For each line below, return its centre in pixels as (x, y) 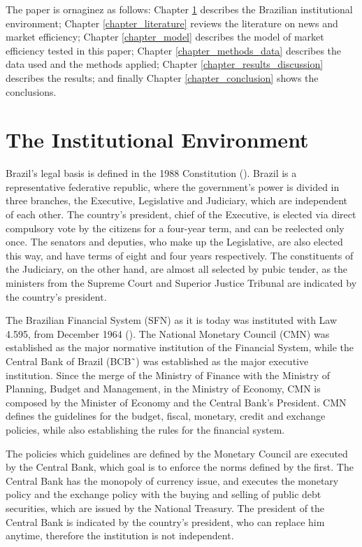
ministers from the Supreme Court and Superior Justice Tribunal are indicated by (181, 283)
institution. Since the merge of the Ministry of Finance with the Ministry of (168, 375)
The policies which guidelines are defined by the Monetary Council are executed (177, 453)
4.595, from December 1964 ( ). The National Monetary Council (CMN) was (168, 333)
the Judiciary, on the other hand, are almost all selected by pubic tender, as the (177, 269)
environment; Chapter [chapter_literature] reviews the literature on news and (172, 23)
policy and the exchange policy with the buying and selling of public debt (164, 494)
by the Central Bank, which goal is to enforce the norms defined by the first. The (180, 467)
